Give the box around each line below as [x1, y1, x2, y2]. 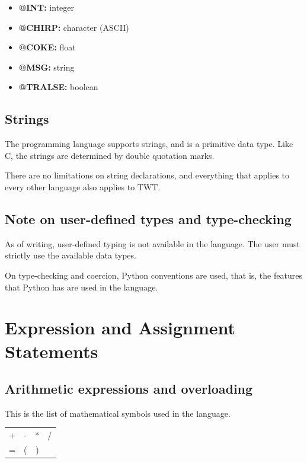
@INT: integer [18, 1, 74, 13]
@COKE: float [18, 41, 76, 53]
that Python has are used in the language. [5, 280, 158, 293]
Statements [5, 339, 98, 363]
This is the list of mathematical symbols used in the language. [5, 407, 231, 419]
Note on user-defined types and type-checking [5, 209, 292, 228]
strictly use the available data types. [5, 249, 136, 261]
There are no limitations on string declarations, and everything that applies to [5, 169, 290, 181]
